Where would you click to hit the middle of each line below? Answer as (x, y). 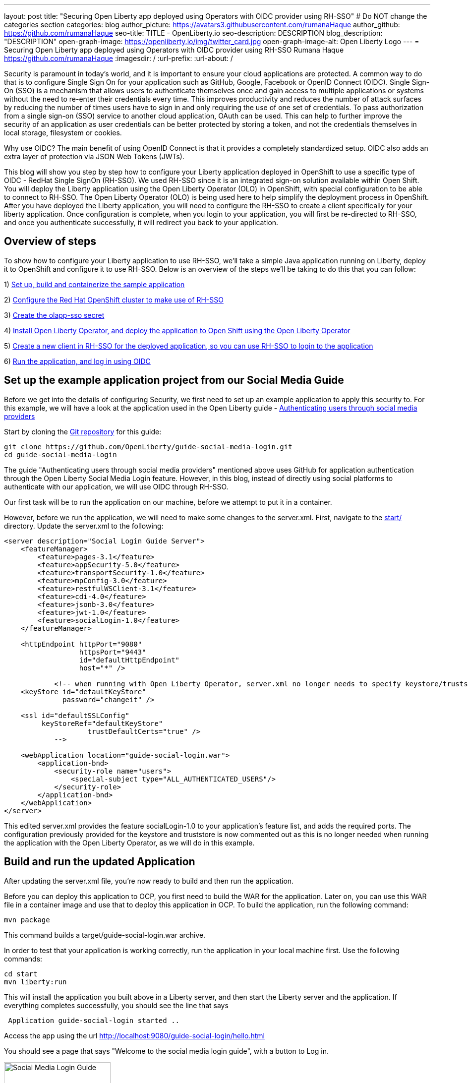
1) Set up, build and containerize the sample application (94, 284)
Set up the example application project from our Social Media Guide (174, 380)
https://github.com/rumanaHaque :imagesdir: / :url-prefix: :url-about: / (118, 58)
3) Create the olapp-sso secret (54, 315)
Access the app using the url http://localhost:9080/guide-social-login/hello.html (134, 1035)
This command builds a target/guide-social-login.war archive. (105, 935)
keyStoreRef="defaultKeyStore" (102, 723)
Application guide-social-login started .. (94, 1020)
